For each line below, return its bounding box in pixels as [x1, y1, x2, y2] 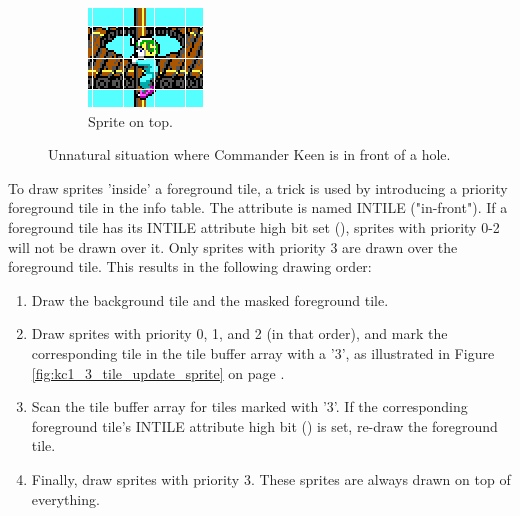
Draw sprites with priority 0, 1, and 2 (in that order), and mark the [31, 323, 448, 344]
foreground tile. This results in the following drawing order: [8, 256, 372, 277]
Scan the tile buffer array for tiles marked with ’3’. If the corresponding [31, 396, 468, 417]
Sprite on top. [88, 110, 173, 131]
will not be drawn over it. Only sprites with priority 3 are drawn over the [8, 236, 458, 257]
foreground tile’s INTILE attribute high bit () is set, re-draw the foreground [31, 415, 498, 436]
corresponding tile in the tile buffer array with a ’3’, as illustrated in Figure [31, 342, 495, 363]
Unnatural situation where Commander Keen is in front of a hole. [48, 144, 451, 165]
